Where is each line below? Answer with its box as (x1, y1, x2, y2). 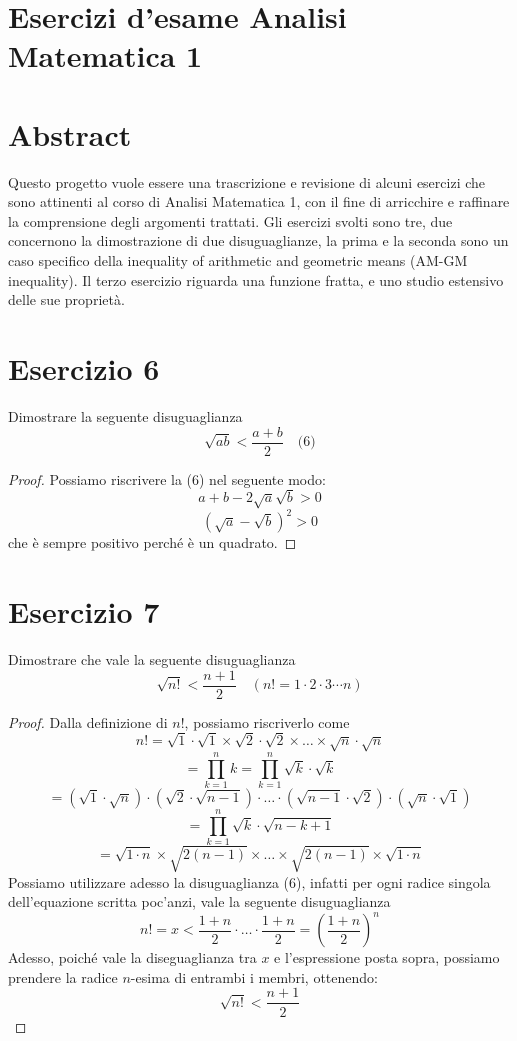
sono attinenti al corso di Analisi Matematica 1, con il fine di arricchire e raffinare (8, 191, 510, 212)
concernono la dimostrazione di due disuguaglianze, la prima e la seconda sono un (8, 230, 509, 251)
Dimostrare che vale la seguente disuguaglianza (8, 648, 296, 669)
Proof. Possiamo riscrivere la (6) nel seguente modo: (8, 468, 326, 489)
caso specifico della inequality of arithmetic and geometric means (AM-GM (8, 250, 468, 271)
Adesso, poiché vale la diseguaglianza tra (8, 947, 257, 968)
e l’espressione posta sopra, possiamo (274, 947, 500, 968)
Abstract (8, 113, 132, 154)
